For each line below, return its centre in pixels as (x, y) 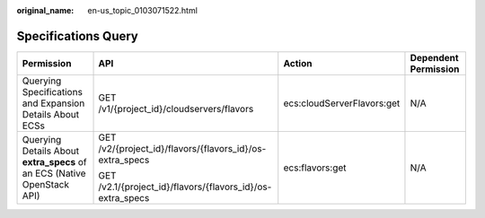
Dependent (434, 57)
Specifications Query (78, 36)
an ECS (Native (54, 173)
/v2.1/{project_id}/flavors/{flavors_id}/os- (185, 187)
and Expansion (53, 103)
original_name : (45, 10)
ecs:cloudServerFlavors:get (342, 103)
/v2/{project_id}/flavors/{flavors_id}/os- (182, 148)
